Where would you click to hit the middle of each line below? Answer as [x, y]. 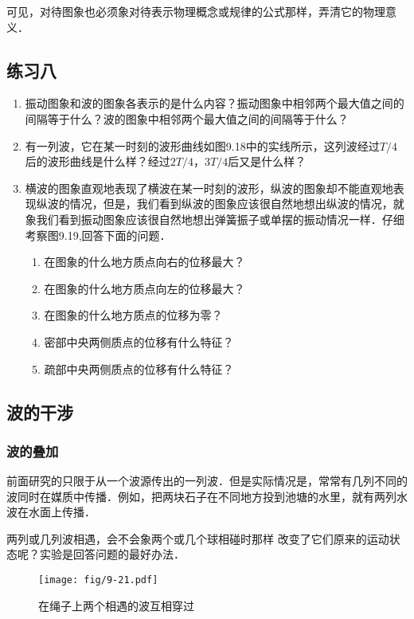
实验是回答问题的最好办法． [112, 554]
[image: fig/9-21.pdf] [98, 580]
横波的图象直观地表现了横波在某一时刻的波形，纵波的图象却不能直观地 [209, 188]
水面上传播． [62, 512]
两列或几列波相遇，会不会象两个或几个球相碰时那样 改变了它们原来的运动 [198, 538]
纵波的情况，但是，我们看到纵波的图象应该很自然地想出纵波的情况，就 [220, 204]
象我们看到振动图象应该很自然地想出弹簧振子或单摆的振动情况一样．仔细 [215, 219]
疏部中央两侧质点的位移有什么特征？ [139, 368]
